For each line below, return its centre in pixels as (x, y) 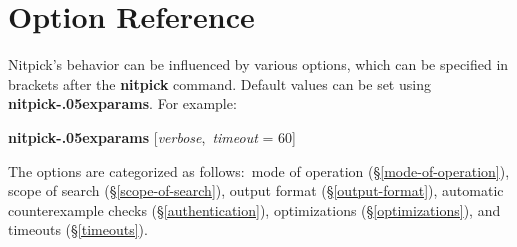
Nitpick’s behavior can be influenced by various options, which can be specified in (258, 64)
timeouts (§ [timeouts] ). (78, 229)
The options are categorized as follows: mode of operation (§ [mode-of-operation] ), (259, 170)
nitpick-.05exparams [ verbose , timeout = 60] (152, 136)
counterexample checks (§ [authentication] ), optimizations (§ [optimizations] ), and (254, 209)
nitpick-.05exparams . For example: (122, 103)
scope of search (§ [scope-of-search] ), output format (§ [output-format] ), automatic (256, 190)
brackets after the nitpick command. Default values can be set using (219, 83)
